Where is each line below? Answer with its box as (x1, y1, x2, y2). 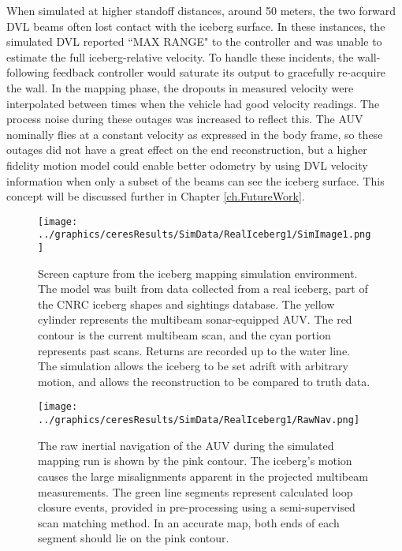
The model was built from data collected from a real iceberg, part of (38, 280, 368, 297)
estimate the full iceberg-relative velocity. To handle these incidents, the (6, 48, 354, 65)
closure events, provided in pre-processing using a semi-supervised (38, 499, 355, 515)
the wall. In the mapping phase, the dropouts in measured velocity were (6, 79, 354, 96)
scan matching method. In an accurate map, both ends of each (38, 514, 340, 530)
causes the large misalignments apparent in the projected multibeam (38, 467, 368, 484)
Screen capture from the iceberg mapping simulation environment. (38, 264, 358, 281)
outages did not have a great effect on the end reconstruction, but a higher (6, 141, 367, 158)
